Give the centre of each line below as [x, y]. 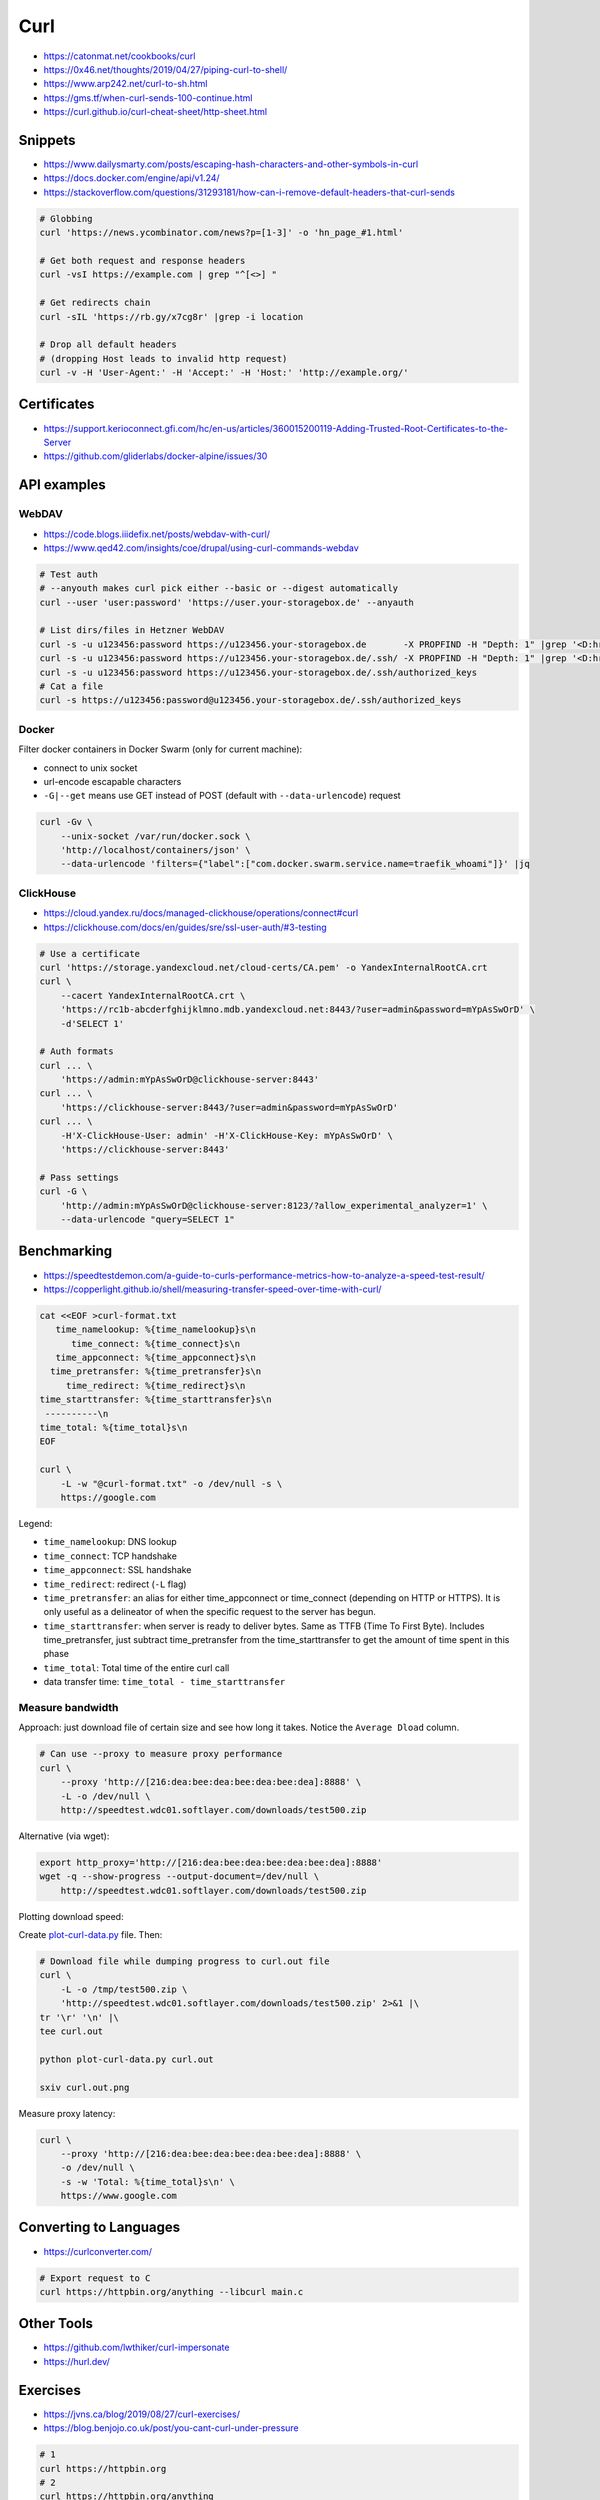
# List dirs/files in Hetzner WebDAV [132, 630]
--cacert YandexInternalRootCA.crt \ [153, 995]
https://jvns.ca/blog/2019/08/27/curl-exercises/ [141, 2414]
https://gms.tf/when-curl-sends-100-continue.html [148, 97]
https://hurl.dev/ [76, 2361]
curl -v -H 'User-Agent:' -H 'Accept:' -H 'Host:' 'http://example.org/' [224, 373]
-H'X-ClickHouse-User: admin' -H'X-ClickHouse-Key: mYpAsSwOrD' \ [227, 1135]
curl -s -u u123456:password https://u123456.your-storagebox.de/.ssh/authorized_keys [258, 672]
